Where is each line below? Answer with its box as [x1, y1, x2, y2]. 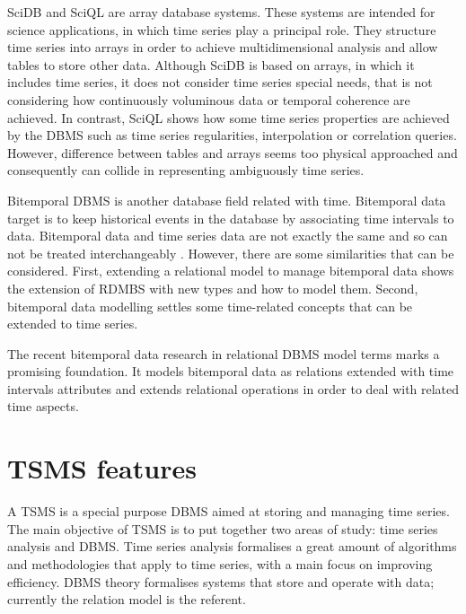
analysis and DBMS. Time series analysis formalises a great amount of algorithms [7, 537, 457, 556]
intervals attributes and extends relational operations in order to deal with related [7, 379, 460, 398]
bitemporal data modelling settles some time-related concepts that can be [7, 296, 413, 315]
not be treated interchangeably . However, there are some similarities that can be [7, 243, 454, 262]
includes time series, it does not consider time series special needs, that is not [7, 73, 433, 92]
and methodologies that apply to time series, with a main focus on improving [7, 554, 433, 573]
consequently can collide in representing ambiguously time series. [7, 161, 365, 180]
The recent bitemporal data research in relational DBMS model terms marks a [7, 344, 440, 363]
